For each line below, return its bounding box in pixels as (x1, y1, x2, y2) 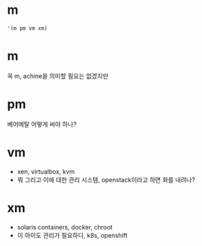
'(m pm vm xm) (7, 25, 48, 32)
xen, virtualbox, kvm (17, 167, 75, 176)
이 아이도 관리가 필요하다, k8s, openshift (17, 231, 128, 239)
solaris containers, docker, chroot (17, 223, 113, 231)
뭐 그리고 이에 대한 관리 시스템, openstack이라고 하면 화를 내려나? (17, 175, 195, 184)
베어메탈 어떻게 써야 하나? (7, 120, 77, 128)
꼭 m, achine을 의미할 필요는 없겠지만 (7, 72, 109, 80)
